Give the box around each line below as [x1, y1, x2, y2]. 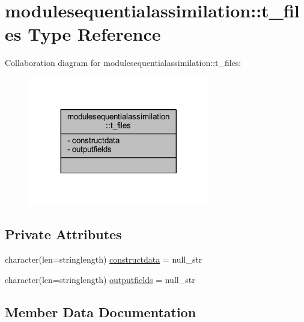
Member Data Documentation [5, 302, 196, 321]
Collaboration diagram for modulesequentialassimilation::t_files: [5, 56, 242, 69]
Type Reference [28, 22, 161, 46]
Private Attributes [5, 225, 122, 243]
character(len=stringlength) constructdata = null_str [5, 253, 202, 266]
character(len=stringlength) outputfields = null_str [5, 273, 195, 285]
